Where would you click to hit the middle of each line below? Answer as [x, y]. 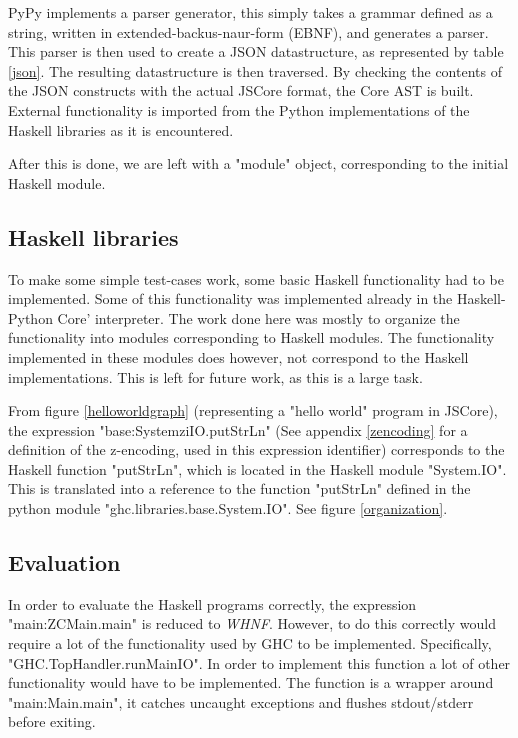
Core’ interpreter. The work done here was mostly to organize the [258, 317]
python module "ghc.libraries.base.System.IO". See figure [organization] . [228, 508]
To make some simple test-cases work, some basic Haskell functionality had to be [256, 278]
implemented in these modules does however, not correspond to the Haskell [238, 356]
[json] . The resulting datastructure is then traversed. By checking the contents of [255, 70]
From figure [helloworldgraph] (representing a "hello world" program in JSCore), [253, 410]
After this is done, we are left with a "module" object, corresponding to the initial [258, 163]
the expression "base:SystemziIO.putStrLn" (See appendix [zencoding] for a [238, 429]
